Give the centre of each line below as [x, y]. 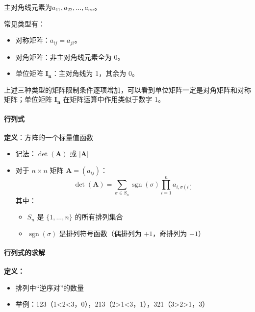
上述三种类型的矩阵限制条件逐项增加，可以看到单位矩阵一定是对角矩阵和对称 [127, 89]
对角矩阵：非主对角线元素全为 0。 [70, 57]
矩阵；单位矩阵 [28, 99]
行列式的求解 [25, 252]
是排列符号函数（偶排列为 [100, 233]
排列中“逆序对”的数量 [50, 287]
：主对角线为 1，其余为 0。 [95, 73]
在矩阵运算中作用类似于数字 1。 [114, 99]
